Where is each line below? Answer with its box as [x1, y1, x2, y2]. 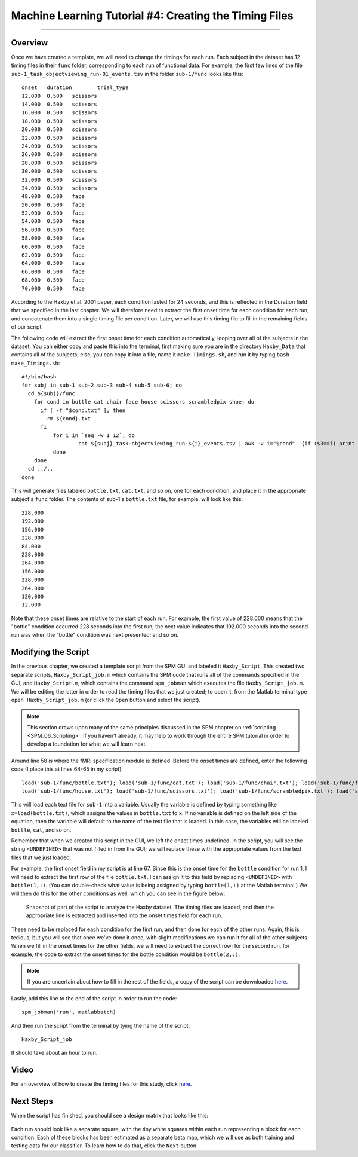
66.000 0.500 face [21, 268, 85, 275]
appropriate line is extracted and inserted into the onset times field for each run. [26, 912, 223, 919]
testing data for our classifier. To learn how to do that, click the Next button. [11, 1142, 198, 1149]
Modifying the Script [11, 647, 89, 657]
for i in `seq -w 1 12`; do [53, 432, 135, 439]
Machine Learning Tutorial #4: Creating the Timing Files [11, 9, 294, 22]
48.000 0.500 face [21, 193, 85, 200]
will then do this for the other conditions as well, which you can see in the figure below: [11, 890, 226, 897]
